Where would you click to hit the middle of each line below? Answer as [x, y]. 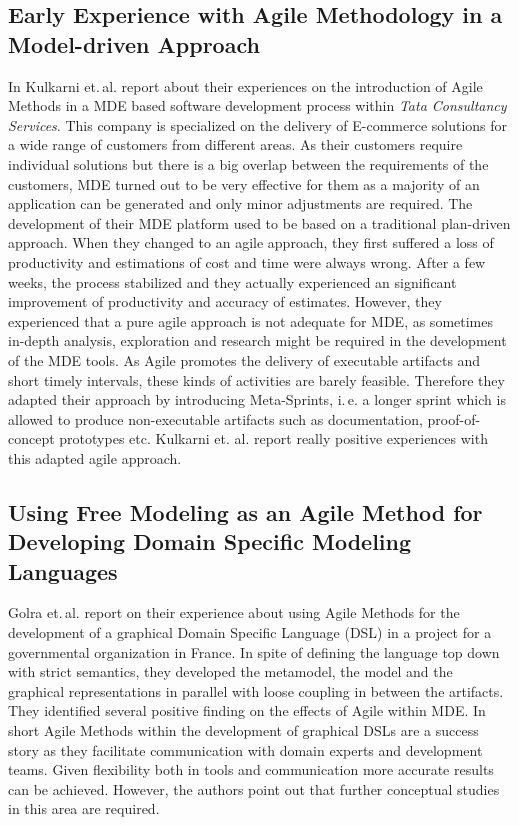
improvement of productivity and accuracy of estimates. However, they [225, 301]
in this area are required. [84, 808]
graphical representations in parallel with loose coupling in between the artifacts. [256, 690]
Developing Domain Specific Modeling [210, 541]
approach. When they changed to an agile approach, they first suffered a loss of [251, 242]
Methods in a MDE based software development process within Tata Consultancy [257, 105]
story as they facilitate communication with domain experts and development [245, 749]
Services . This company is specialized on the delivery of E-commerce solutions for [258, 124]
